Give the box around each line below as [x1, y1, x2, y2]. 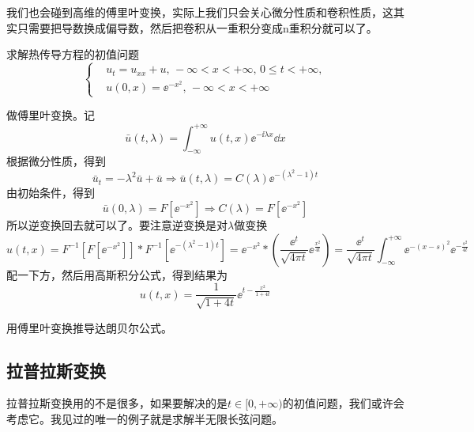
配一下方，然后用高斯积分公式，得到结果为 [6, 266, 228, 282]
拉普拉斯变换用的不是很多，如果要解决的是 [6, 395, 228, 411]
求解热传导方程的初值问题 [6, 46, 139, 63]
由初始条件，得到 [6, 184, 95, 201]
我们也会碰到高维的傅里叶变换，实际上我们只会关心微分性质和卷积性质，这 [6, 4, 393, 20]
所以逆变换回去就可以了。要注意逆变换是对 [6, 217, 228, 233]
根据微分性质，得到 [6, 153, 106, 169]
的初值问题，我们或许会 [282, 395, 404, 411]
